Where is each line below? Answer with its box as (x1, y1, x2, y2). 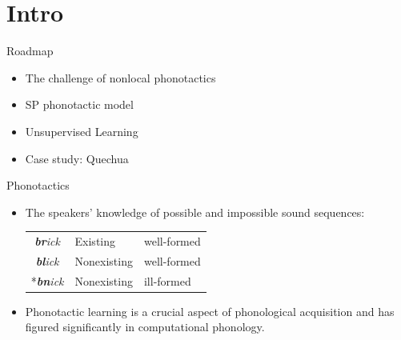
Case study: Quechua (25, 150, 129, 166)
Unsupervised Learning (25, 122, 138, 139)
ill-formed (143, 272, 191, 289)
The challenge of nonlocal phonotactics (25, 69, 216, 86)
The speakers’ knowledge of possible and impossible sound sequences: (25, 203, 365, 220)
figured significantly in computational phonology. (25, 318, 265, 335)
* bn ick (30, 272, 64, 289)
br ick (34, 233, 60, 250)
